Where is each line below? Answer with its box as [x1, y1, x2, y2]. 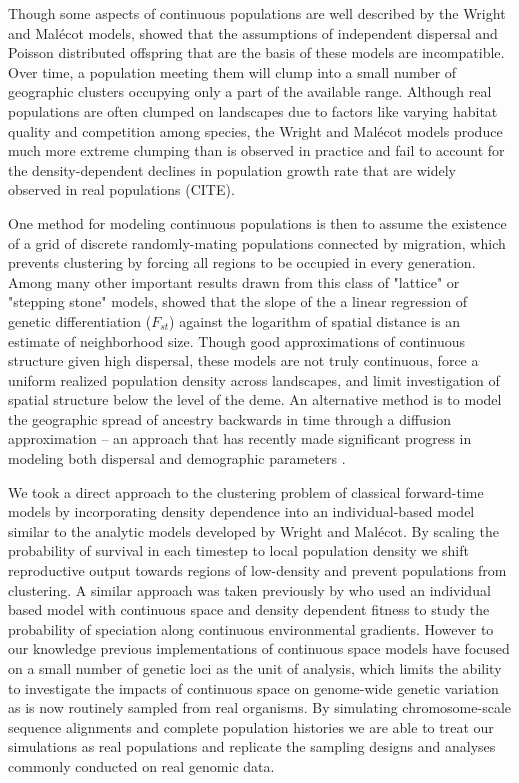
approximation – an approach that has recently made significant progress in [8, 428, 472, 449]
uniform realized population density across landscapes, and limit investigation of [8, 369, 500, 390]
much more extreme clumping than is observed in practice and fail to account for [8, 140, 505, 161]
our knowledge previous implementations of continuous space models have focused [8, 638, 510, 659]
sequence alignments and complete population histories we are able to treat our [8, 716, 494, 737]
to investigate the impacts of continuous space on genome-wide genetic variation [8, 677, 499, 698]
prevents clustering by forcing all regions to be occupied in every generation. [8, 252, 476, 273]
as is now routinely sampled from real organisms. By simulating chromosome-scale [8, 697, 512, 718]
